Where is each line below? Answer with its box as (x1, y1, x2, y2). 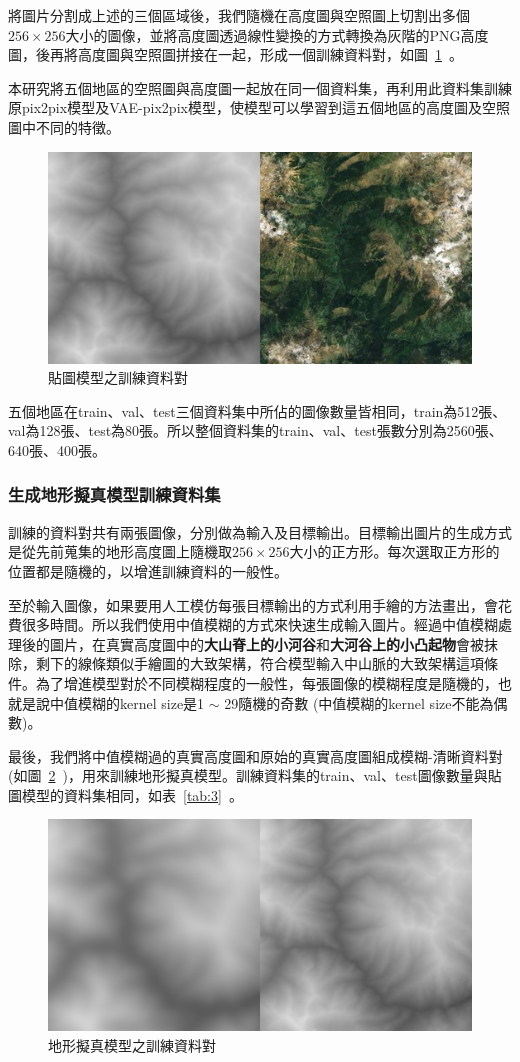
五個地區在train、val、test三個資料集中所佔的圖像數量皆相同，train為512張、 (8, 400, 507, 421)
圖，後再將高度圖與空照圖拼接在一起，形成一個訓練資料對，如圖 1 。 (8, 44, 463, 65)
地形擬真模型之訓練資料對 (48, 1035, 216, 1056)
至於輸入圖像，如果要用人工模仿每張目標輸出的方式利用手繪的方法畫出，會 (8, 594, 498, 615)
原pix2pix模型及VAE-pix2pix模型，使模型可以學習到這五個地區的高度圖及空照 (8, 97, 510, 118)
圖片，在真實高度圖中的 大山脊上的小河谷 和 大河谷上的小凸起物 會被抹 (49, 633, 498, 654)
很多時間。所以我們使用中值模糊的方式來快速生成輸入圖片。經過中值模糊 (21, 614, 498, 635)
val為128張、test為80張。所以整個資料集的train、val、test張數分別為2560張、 (8, 420, 503, 441)
